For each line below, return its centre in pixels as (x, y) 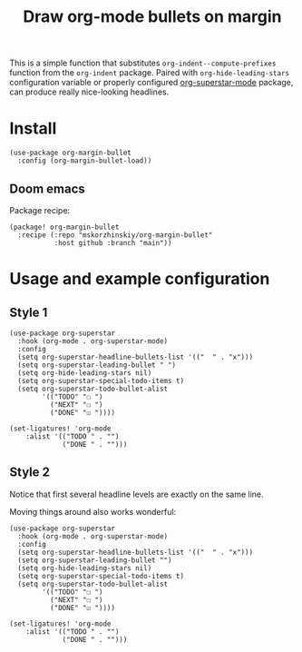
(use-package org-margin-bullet (70, 153)
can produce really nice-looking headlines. (89, 92)
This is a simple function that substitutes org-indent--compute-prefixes (143, 63)
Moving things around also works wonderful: (93, 511)
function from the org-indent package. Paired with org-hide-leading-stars (150, 73)
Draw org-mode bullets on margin (152, 17)
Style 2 (29, 473)
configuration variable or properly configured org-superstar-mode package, (151, 83)
